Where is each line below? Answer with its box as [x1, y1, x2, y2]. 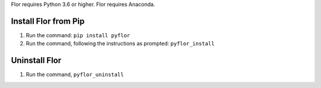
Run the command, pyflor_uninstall [26, 71, 124, 78]
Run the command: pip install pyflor [26, 31, 130, 38]
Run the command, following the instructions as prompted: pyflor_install [26, 40, 215, 47]
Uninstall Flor [11, 56, 62, 66]
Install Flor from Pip [11, 16, 85, 26]
